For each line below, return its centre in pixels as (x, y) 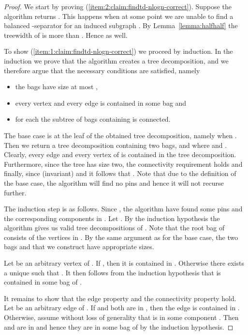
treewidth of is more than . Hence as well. (66, 35)
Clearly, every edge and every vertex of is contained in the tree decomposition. (120, 154)
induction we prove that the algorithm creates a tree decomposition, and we (116, 60)
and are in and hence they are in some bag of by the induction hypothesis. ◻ (119, 327)
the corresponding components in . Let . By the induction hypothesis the (112, 218)
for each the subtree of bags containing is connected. (93, 119)
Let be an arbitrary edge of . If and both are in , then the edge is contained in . (122, 308)
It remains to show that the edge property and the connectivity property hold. (120, 298)
